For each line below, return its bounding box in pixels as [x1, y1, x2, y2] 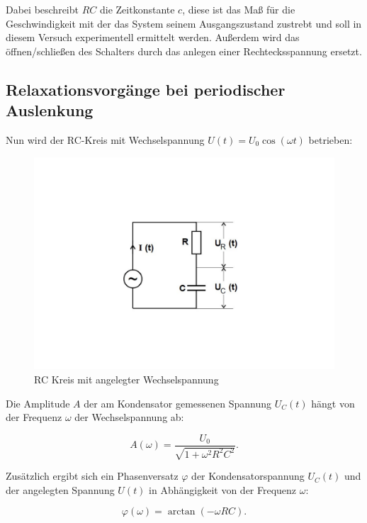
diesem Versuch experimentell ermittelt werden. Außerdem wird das [6, 30, 300, 45]
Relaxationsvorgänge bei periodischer [6, 78, 286, 100]
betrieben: [308, 132, 353, 147]
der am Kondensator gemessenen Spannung [84, 395, 272, 410]
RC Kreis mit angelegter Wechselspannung [34, 371, 219, 386]
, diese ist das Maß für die [182, 2, 295, 16]
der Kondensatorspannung [191, 468, 305, 483]
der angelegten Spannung [6, 482, 115, 497]
